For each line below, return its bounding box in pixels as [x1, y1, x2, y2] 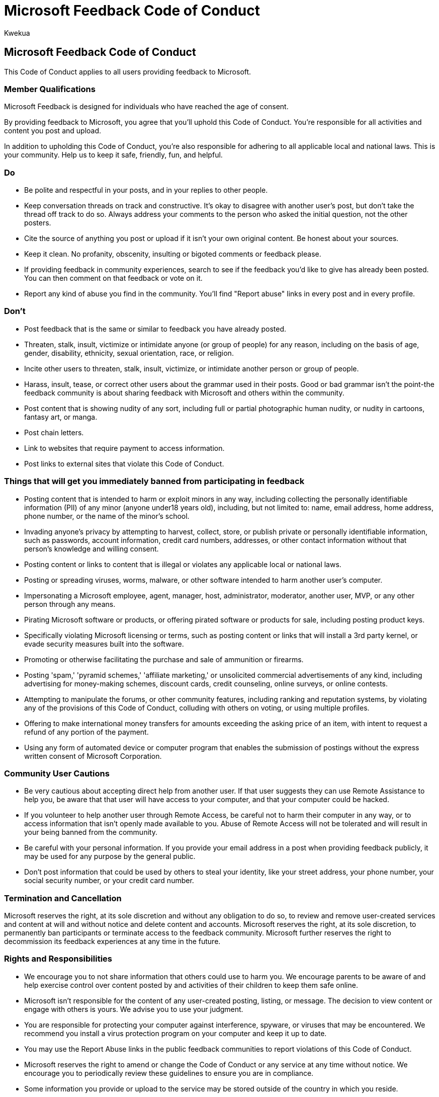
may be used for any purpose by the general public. [24, 852, 196, 861]
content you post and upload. [4, 126, 102, 135]
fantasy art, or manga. [24, 412, 98, 421]
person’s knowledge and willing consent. [24, 544, 159, 553]
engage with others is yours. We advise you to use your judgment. [24, 1004, 243, 1013]
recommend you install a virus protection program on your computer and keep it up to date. [24, 1029, 327, 1038]
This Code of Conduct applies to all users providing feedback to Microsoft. [4, 67, 251, 76]
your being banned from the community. [24, 828, 157, 837]
